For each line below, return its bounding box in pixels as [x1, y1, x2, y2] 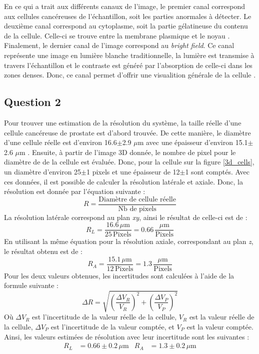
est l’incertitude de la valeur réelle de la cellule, [32, 311, 177, 322]
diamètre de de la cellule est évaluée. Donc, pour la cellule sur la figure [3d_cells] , [4, 156, 254, 167]
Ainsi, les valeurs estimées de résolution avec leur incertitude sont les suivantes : [4, 331, 249, 341]
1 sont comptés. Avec [185, 166, 249, 176]
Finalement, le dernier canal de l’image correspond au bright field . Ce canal [4, 40, 234, 50]
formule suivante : [4, 280, 59, 290]
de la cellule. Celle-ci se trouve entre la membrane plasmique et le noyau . [4, 30, 230, 40]
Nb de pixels [118, 205, 156, 212]
